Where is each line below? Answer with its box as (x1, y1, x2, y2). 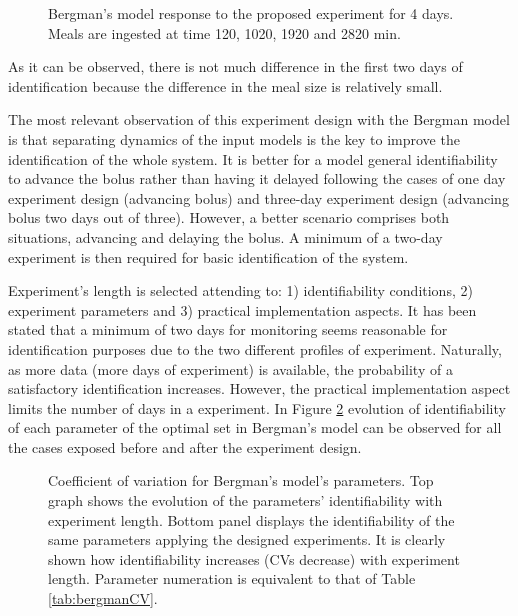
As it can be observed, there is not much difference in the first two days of (8, 56, 463, 77)
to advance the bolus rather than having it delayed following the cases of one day (8, 168, 506, 189)
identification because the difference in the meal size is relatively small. (8, 75, 443, 96)
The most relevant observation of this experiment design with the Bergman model (8, 109, 510, 130)
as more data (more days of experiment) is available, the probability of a (8, 358, 453, 379)
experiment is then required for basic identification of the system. (8, 246, 409, 267)
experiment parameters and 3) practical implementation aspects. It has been (8, 299, 477, 320)
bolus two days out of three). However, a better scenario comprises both (8, 207, 450, 228)
